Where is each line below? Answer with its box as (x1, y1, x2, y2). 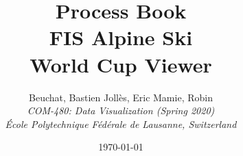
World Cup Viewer (30, 50, 212, 78)
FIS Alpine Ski (49, 23, 193, 51)
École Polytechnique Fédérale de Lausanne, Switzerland (5, 116, 237, 131)
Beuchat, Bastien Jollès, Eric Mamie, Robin (29, 90, 213, 104)
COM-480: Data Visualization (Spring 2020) (27, 103, 215, 118)
